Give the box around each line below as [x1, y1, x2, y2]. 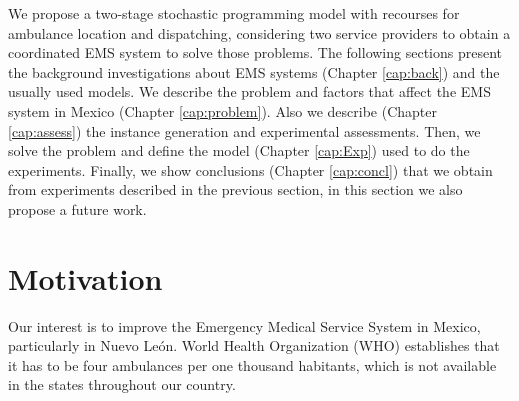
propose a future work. [8, 198, 147, 219]
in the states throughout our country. [8, 374, 236, 395]
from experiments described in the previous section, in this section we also [8, 179, 463, 200]
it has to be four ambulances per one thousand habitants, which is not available [8, 354, 497, 375]
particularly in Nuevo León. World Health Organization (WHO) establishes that [8, 335, 500, 356]
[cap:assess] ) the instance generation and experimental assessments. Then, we [8, 120, 481, 141]
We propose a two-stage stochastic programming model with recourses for [8, 3, 460, 23]
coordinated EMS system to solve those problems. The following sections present [8, 42, 503, 63]
